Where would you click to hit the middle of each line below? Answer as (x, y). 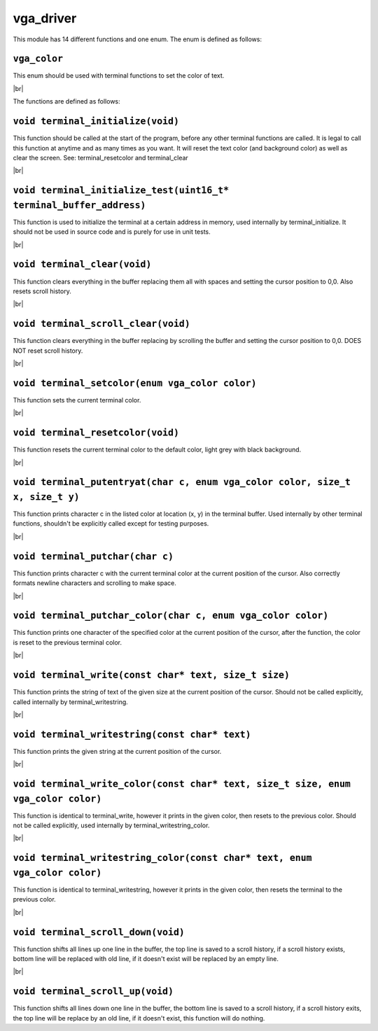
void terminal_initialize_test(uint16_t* (121, 190)
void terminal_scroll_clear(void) (101, 324)
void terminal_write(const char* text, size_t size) (152, 675)
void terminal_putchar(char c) (93, 556)
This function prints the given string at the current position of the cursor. (117, 751)
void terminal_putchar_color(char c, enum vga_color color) (171, 616)
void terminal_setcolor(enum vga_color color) (135, 383)
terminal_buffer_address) (79, 205)
